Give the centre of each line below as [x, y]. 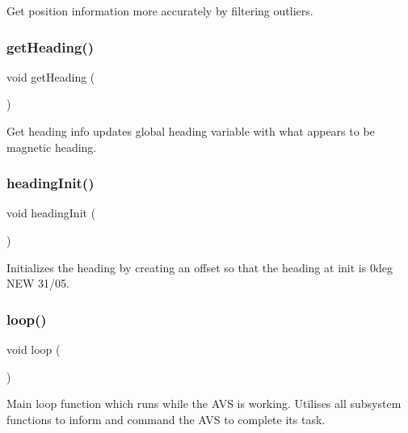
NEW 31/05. [38, 283]
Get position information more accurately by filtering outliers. [160, 11]
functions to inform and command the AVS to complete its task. [166, 419]
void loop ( [34, 349]
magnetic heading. [52, 147]
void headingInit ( [51, 213]
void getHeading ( [51, 76]
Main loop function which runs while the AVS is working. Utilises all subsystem [204, 404]
